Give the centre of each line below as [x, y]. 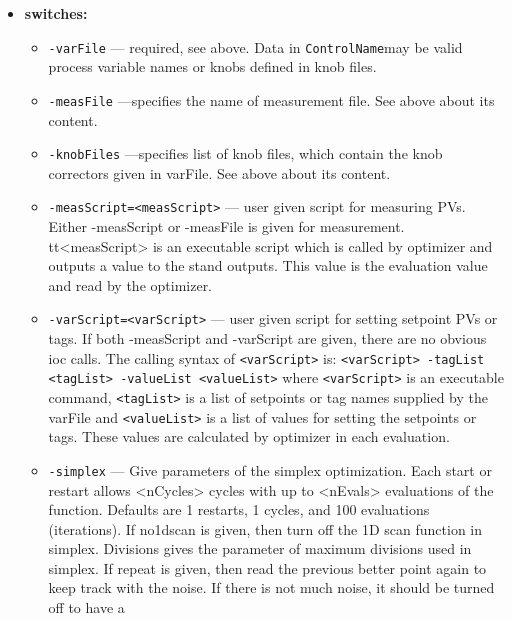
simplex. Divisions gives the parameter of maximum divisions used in [260, 548]
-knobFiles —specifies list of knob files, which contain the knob [245, 153]
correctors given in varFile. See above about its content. [219, 172]
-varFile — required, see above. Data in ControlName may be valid [255, 46]
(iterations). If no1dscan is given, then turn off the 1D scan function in [265, 528]
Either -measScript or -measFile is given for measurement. [226, 226]
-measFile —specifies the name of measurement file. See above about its [271, 99]
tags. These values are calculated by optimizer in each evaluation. [249, 436]
